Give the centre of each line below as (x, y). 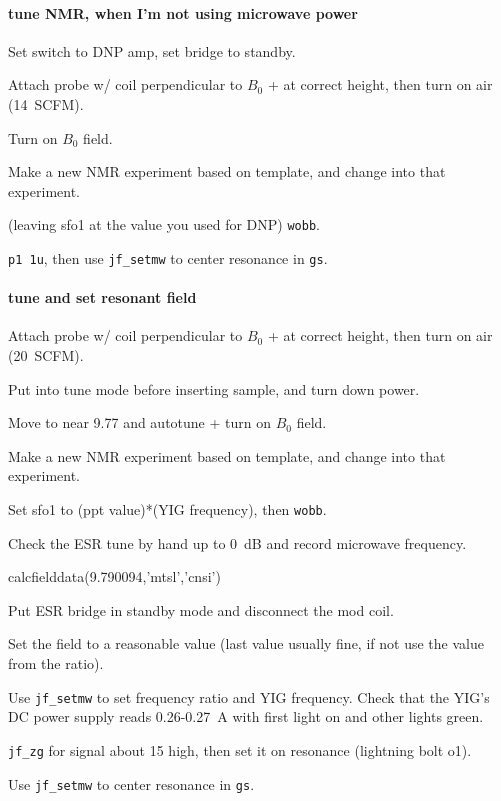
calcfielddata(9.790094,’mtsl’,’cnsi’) (114, 576)
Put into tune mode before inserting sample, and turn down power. (214, 388)
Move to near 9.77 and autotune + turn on (139, 422)
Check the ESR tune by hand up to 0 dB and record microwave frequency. (237, 542)
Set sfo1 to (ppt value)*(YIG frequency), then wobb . (167, 509)
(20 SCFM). (46, 355)
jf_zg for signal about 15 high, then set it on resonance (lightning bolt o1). (240, 749)
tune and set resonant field (102, 297)
